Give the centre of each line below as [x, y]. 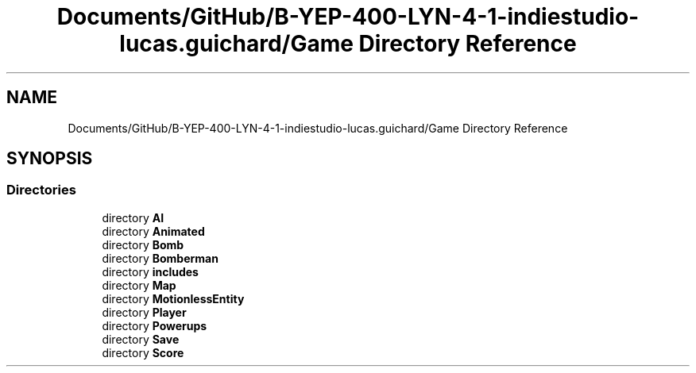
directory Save [141, 339]
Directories [41, 190]
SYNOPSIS [50, 159]
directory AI [133, 217]
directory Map [139, 285]
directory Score [143, 352]
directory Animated [153, 231]
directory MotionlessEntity [173, 298]
